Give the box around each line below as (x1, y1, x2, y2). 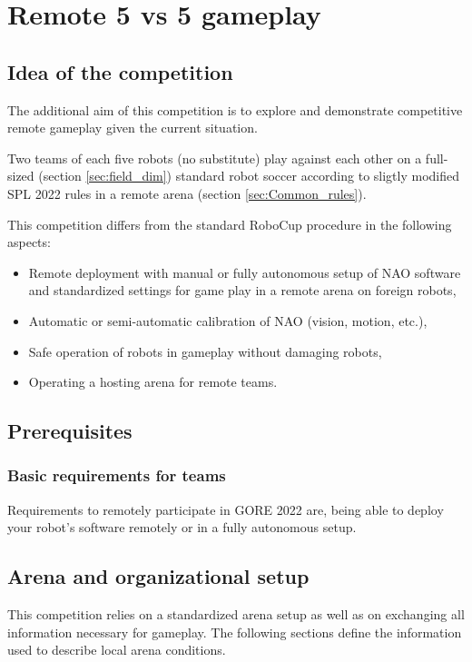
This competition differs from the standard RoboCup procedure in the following (7, 214, 452, 233)
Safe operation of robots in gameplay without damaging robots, (28, 341, 382, 361)
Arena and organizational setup (7, 562, 310, 590)
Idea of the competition (7, 57, 233, 85)
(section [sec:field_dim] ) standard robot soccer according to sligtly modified (38, 166, 460, 185)
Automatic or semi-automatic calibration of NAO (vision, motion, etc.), (28, 311, 428, 330)
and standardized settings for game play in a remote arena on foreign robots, (28, 281, 457, 300)
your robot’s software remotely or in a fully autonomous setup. (7, 518, 357, 537)
